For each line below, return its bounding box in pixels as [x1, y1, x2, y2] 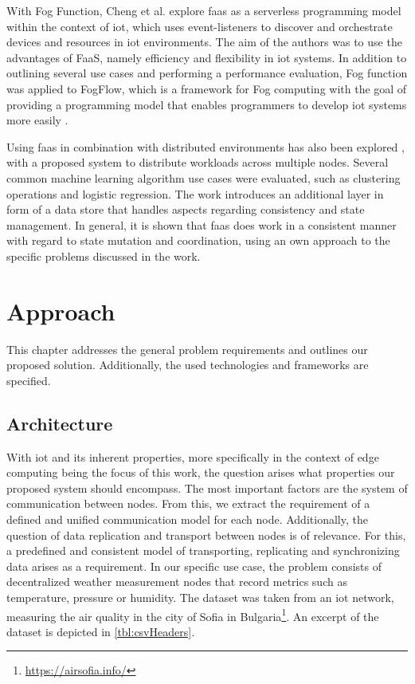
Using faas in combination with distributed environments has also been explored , [6, 138, 405, 155]
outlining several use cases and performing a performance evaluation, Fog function [6, 65, 408, 81]
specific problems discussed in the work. [6, 247, 201, 264]
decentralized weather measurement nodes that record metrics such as [6, 573, 347, 590]
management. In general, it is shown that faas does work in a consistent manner [6, 216, 397, 233]
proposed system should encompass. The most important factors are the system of [6, 479, 408, 496]
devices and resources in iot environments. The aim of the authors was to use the [6, 33, 402, 50]
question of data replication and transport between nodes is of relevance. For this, [6, 526, 406, 543]
